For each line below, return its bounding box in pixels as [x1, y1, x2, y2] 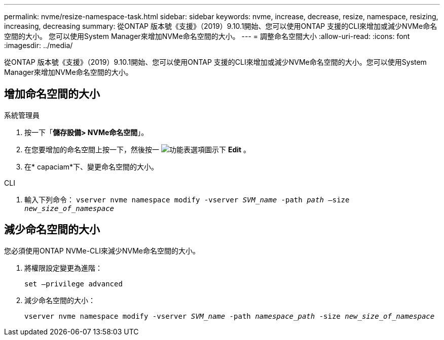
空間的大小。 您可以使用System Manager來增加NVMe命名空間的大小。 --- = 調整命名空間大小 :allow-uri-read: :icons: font [4, 32, 410, 40]
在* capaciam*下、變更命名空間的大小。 [24, 162, 159, 171]
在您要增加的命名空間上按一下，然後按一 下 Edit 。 [24, 145, 251, 154]
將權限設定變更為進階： [24, 263, 102, 272]
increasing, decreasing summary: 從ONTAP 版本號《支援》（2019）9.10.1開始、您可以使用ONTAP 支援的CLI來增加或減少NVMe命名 [4, 22, 437, 30]
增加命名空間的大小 [4, 88, 100, 101]
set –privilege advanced [24, 279, 123, 288]
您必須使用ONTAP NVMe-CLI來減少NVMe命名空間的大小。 [4, 246, 200, 255]
